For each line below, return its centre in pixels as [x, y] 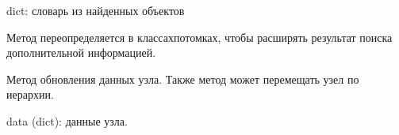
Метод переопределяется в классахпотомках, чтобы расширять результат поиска [199, 37]
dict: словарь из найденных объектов [96, 10]
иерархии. [30, 94]
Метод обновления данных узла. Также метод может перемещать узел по [183, 79]
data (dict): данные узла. [67, 120]
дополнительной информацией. [81, 52]
